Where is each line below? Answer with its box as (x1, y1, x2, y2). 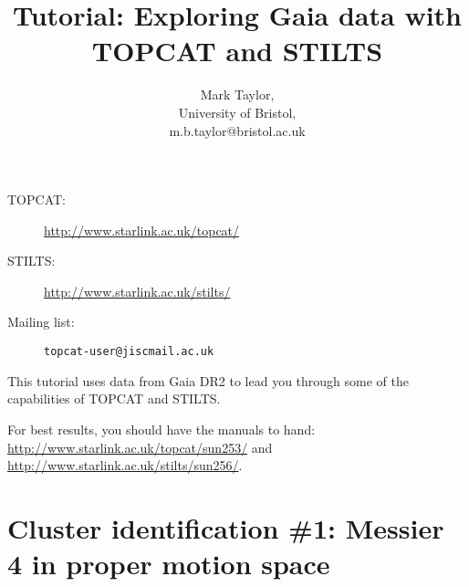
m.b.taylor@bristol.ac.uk (169, 121, 306, 140)
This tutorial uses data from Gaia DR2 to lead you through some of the (7, 371, 409, 390)
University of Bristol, (178, 102, 297, 121)
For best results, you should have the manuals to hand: (7, 419, 316, 438)
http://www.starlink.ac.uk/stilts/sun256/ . (7, 456, 243, 475)
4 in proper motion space (7, 545, 330, 582)
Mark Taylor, (200, 85, 275, 104)
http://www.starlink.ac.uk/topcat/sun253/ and (7, 437, 273, 456)
